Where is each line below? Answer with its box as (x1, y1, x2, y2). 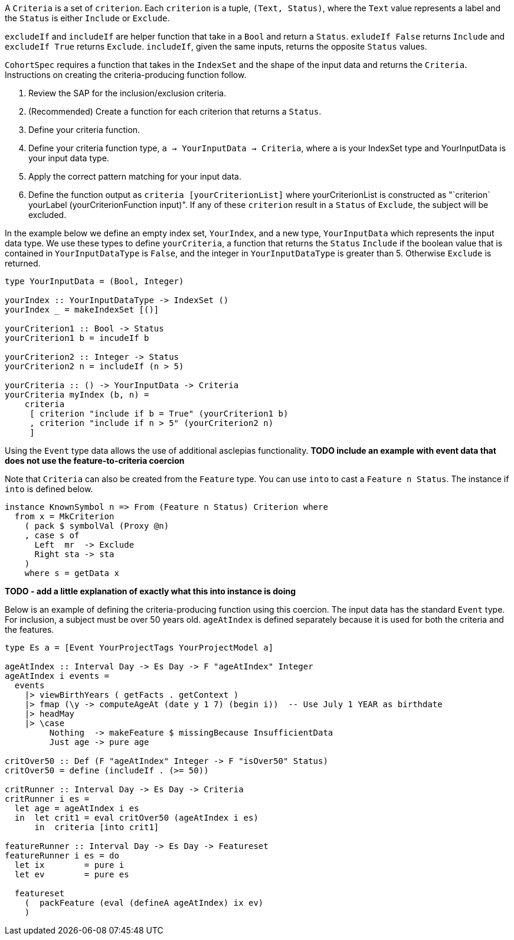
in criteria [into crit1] (34, 822, 159, 832)
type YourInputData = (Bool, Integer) (5, 277, 184, 286)
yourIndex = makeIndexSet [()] (5, 305, 159, 314)
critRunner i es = (5, 794, 90, 804)
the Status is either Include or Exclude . (5, 13, 170, 23)
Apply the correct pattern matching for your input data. (28, 171, 241, 181)
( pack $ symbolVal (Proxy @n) (24, 521, 169, 531)
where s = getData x (24, 568, 119, 578)
